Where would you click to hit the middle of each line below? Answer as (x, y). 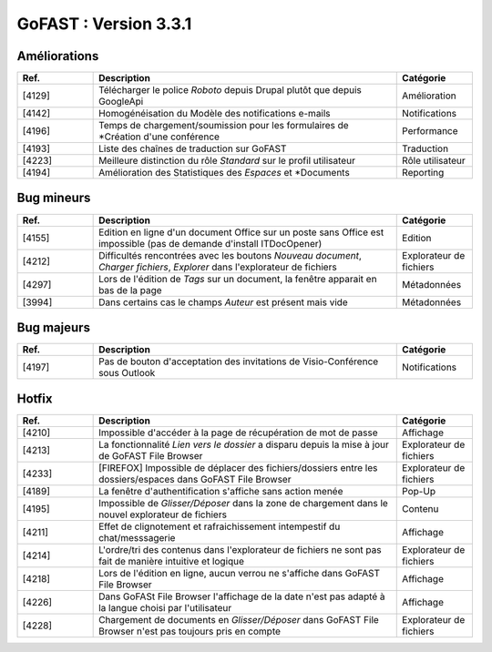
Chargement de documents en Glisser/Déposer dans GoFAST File (239, 619)
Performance (430, 131)
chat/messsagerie (137, 537)
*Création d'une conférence (159, 137)
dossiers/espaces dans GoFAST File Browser (195, 479)
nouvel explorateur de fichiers (163, 514)
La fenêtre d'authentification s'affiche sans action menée (221, 491)
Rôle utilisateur (434, 161)
